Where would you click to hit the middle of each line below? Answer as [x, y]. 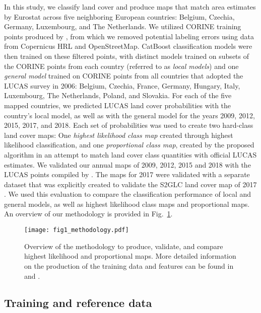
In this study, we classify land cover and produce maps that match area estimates [130, 7]
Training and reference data [78, 303]
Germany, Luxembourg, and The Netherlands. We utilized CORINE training [123, 26]
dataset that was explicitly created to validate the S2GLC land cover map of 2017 [130, 184]
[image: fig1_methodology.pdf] [77, 230]
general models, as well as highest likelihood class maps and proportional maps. [127, 204]
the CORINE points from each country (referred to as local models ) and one [121, 66]
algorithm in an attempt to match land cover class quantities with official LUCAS [130, 154]
